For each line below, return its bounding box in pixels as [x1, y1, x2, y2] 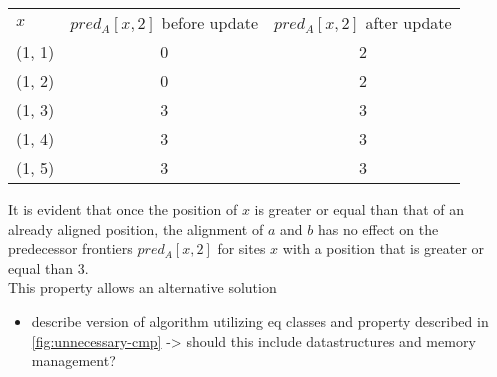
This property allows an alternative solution [8, 277, 277, 298]
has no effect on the [317, 218, 439, 239]
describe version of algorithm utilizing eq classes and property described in [31, 310, 489, 331]
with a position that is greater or [282, 238, 485, 259]
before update [161, 11, 259, 34]
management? [31, 350, 116, 371]
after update [365, 11, 452, 34]
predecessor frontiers [8, 238, 133, 259]
